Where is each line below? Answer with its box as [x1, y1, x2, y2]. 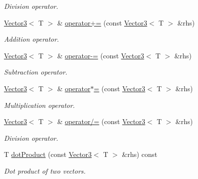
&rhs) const [122, 149, 158, 159]
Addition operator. [4, 34, 59, 44]
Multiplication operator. [4, 100, 75, 110]
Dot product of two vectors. [4, 165, 86, 176]
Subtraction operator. [4, 67, 67, 77]
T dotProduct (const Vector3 [4, 149, 92, 159]
